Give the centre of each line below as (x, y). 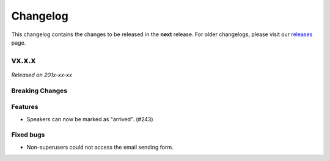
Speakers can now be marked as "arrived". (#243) (90, 119)
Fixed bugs (28, 135)
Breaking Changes (39, 91)
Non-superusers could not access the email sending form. (100, 147)
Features (25, 107)
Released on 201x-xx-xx (42, 75)
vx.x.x (24, 60)
